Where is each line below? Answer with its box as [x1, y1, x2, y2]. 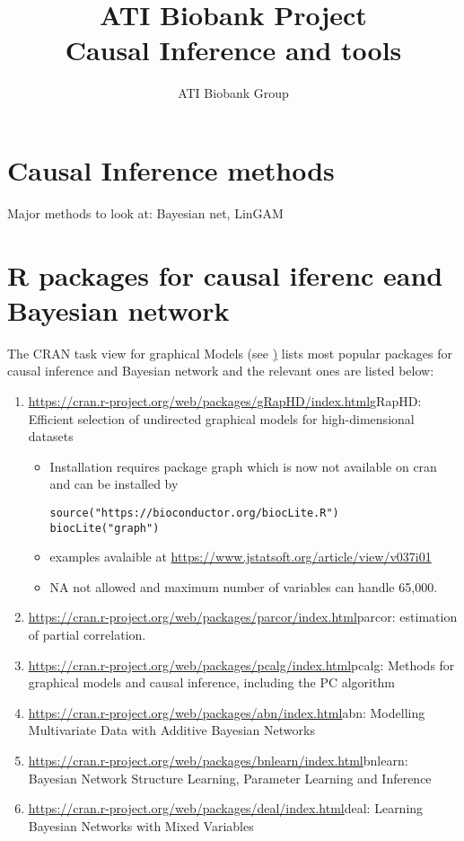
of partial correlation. [28, 625, 146, 643]
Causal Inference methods [7, 151, 335, 188]
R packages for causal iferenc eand [7, 256, 443, 293]
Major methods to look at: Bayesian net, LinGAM [7, 203, 284, 222]
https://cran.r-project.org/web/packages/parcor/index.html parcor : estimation [28, 607, 458, 626]
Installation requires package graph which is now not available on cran [49, 456, 437, 475]
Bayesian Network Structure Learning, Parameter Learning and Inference [28, 768, 432, 787]
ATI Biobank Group [178, 84, 289, 102]
